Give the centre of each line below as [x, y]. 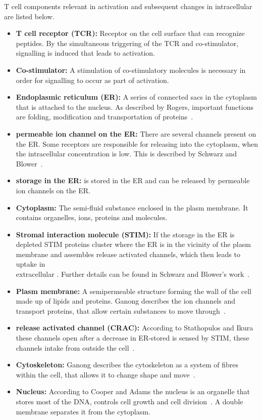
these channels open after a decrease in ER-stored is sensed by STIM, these [133, 338]
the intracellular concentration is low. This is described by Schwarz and [126, 154]
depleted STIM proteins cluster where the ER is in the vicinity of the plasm [133, 244]
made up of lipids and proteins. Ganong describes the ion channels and [126, 301]
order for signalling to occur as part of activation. [92, 80]
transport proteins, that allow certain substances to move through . [121, 310]
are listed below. [29, 16]
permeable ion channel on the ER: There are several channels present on [136, 133]
